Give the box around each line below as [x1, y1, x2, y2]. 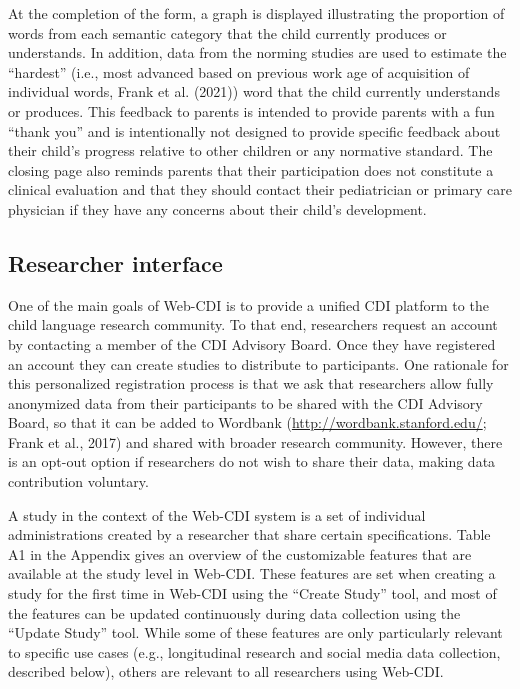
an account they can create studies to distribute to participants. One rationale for [8, 353, 509, 374]
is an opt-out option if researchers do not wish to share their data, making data [8, 451, 496, 472]
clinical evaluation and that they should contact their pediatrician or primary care [8, 179, 512, 200]
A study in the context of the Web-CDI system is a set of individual [8, 504, 426, 525]
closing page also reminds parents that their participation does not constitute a [8, 159, 494, 180]
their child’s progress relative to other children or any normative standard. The [8, 140, 493, 161]
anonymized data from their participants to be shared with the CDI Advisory [8, 392, 483, 413]
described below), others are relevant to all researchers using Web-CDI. [8, 661, 444, 682]
